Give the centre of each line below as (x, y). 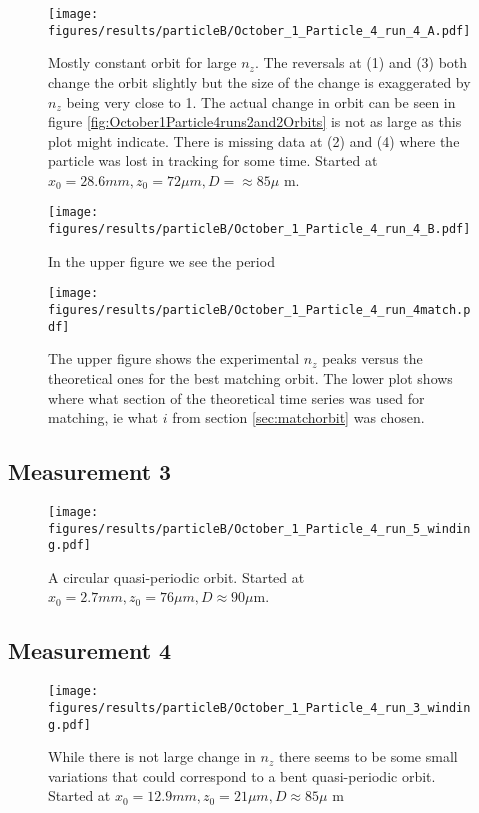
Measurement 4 (90, 650)
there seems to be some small (368, 756)
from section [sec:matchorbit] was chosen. (298, 417)
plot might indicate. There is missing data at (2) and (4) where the (254, 140)
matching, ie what (103, 417)
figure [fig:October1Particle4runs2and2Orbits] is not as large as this (255, 121)
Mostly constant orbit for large (142, 62)
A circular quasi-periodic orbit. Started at (176, 576)
